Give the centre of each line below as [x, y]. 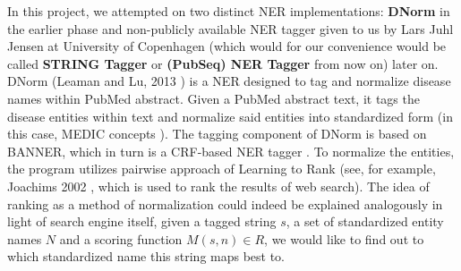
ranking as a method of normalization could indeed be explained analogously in [225, 203]
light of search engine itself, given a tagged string [142, 221]
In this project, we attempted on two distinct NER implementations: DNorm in [229, 11]
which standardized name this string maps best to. [146, 256]
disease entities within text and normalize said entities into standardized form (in [230, 116]
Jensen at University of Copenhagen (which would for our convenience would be [227, 46]
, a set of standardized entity [365, 221]
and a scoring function [121, 238]
